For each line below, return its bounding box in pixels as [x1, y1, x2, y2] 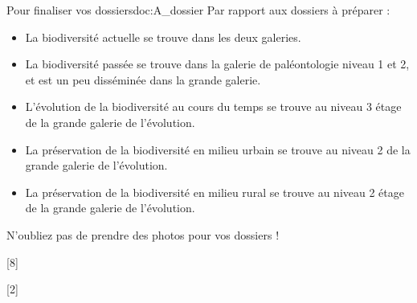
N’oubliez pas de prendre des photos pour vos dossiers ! [6, 226, 280, 243]
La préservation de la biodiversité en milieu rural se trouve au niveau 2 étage [25, 183, 404, 200]
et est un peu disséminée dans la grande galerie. [25, 71, 261, 88]
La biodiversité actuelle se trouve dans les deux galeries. [25, 28, 301, 45]
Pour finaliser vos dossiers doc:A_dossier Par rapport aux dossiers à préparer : [6, 2, 390, 18]
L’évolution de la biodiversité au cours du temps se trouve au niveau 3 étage [25, 98, 402, 115]
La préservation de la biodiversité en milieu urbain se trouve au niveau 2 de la [25, 141, 411, 158]
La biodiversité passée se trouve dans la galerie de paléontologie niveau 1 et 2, [25, 55, 410, 72]
